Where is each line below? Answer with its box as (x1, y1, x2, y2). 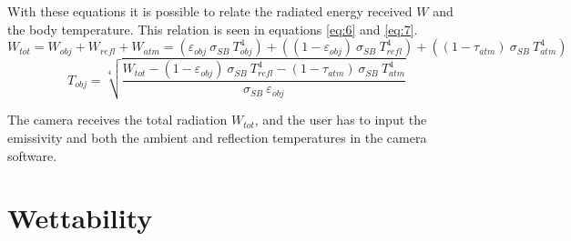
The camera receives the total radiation (7, 110, 228, 129)
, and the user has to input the (254, 110, 427, 129)
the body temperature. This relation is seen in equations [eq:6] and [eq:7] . (7, 19, 418, 38)
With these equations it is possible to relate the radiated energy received (7, 2, 413, 20)
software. (7, 146, 57, 165)
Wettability (7, 199, 153, 236)
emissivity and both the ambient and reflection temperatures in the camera (7, 127, 427, 146)
